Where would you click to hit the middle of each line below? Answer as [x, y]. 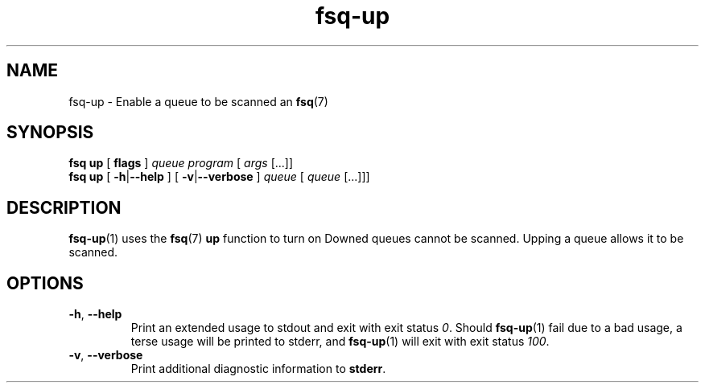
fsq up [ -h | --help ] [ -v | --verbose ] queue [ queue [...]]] [219, 177]
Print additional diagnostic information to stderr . [258, 369]
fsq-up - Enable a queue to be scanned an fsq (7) [198, 101]
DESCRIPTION [64, 207]
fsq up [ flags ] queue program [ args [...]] [181, 163]
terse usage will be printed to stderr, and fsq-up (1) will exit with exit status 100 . [340, 342]
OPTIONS [45, 283]
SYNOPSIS [50, 133]
